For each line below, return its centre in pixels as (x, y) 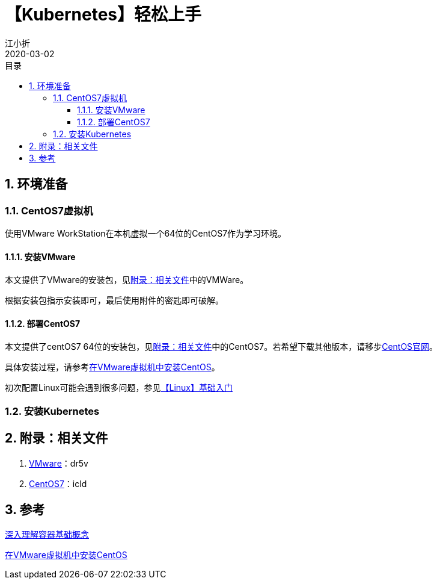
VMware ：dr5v (59, 463)
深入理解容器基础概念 (47, 535)
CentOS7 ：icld (58, 483)
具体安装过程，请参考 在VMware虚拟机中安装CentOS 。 (112, 367)
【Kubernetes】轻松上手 (103, 14)
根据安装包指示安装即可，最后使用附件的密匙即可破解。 (114, 300)
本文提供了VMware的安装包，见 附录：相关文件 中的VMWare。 (127, 280)
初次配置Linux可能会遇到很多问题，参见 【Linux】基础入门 (119, 388)
